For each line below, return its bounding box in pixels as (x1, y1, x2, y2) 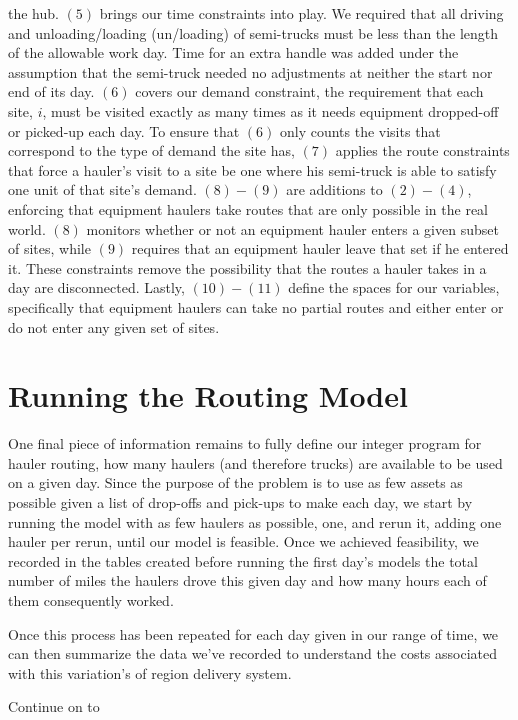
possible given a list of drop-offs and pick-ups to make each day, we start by (8, 492, 473, 512)
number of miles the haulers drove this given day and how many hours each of (8, 570, 487, 591)
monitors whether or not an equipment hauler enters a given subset (86, 218, 499, 239)
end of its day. (8, 81, 95, 102)
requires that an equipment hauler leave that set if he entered (131, 238, 509, 259)
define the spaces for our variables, (288, 277, 500, 298)
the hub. (8, 3, 59, 23)
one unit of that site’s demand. (8, 179, 197, 200)
